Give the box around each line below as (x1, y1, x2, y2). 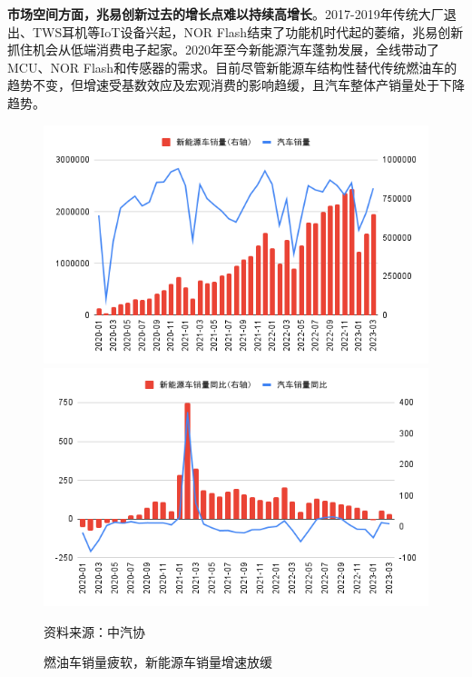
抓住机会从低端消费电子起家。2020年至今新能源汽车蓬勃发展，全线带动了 (7, 40, 439, 59)
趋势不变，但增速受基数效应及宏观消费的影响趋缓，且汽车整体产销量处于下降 (7, 75, 465, 95)
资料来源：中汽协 (44, 622, 145, 641)
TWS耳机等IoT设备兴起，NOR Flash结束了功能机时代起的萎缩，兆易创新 (32, 22, 464, 41)
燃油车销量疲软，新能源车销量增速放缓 (44, 652, 272, 672)
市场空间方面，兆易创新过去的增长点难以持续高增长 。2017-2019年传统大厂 (7, 5, 444, 23)
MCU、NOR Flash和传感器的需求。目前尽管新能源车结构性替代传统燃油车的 (7, 57, 457, 76)
